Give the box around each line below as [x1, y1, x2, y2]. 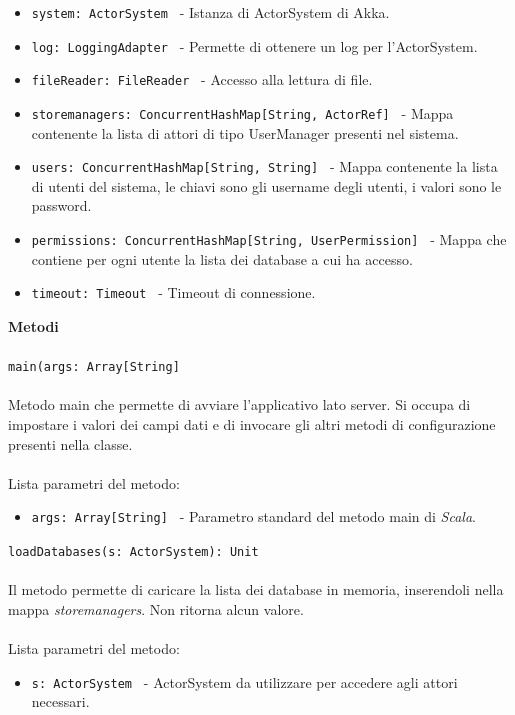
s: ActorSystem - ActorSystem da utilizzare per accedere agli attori [31, 671, 458, 692]
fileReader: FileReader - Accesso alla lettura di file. [31, 69, 373, 90]
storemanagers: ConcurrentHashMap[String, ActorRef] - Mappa [31, 102, 454, 123]
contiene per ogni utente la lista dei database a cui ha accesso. [31, 248, 413, 269]
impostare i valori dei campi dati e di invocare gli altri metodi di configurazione [8, 414, 496, 434]
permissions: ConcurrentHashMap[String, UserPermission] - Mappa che [31, 229, 507, 250]
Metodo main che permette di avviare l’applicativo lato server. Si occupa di [8, 394, 471, 415]
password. [31, 195, 92, 216]
